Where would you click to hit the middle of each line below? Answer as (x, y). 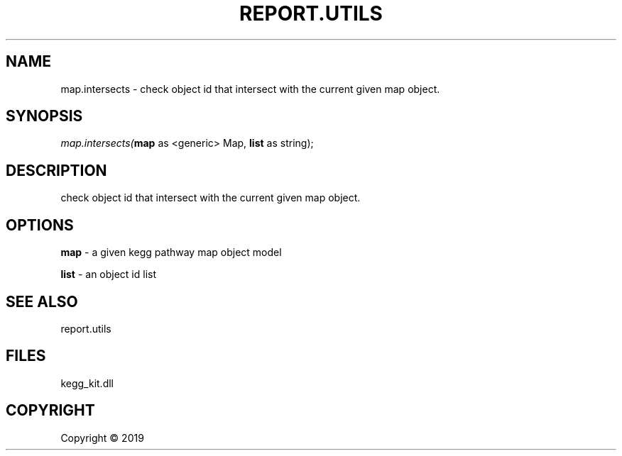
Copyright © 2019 (102, 438)
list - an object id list (109, 274)
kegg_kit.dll (87, 383)
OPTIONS (40, 225)
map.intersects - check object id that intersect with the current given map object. (250, 89)
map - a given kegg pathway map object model (171, 252)
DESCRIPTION (56, 170)
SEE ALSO (42, 301)
